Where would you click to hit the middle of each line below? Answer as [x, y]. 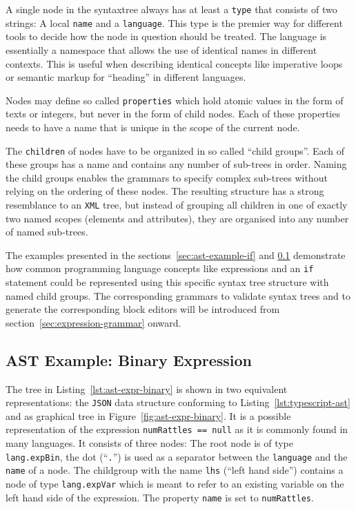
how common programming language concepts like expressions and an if [160, 268]
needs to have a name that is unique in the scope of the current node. [153, 127]
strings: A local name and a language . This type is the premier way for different [174, 22]
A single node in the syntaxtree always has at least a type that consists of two [171, 9]
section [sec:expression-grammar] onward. [93, 322]
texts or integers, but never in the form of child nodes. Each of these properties [173, 114]
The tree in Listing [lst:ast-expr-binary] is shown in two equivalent [147, 388]
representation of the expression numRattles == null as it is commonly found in [177, 429]
